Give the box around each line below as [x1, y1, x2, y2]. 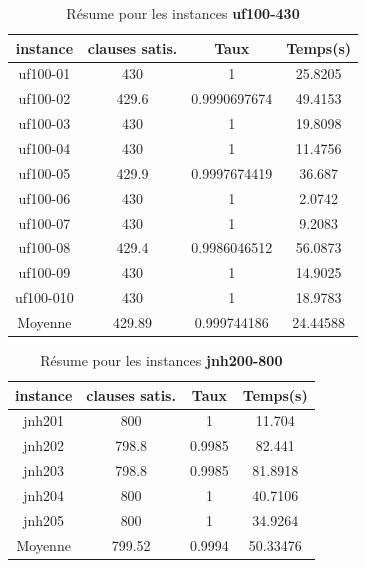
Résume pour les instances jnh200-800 [40, 349, 283, 370]
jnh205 [23, 509, 65, 530]
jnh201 [23, 410, 65, 431]
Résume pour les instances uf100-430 [66, 3, 300, 23]
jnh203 [23, 460, 65, 481]
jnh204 [23, 484, 65, 505]
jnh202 [23, 435, 65, 456]
